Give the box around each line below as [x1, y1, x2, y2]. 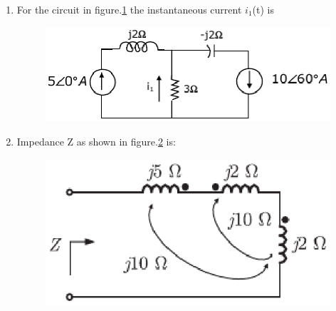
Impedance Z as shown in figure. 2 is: [16, 134, 176, 149]
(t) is [252, 2, 274, 16]
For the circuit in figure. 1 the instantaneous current [16, 2, 242, 16]
